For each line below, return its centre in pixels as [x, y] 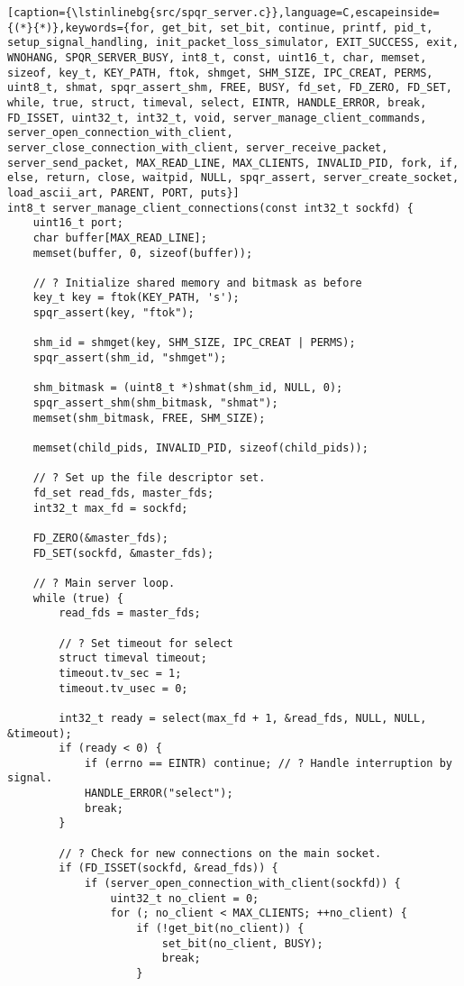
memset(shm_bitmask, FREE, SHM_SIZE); [149, 418]
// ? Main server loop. [104, 583]
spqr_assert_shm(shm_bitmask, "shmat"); [155, 403]
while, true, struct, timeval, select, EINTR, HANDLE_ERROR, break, [217, 102]
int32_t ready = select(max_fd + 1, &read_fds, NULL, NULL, [243, 718]
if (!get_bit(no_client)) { [220, 929]
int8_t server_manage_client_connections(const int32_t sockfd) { [211, 208]
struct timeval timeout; [133, 658]
